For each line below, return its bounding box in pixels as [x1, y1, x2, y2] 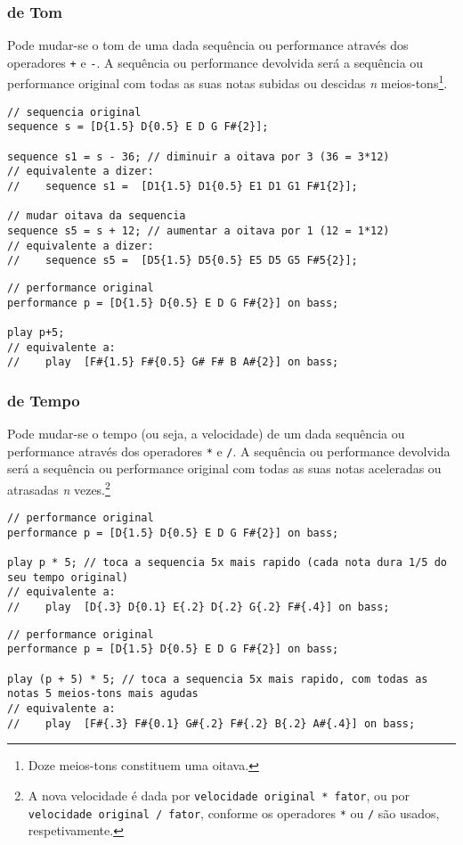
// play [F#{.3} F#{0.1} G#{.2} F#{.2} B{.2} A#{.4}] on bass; [7, 717, 416, 730]
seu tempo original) [7, 570, 129, 584]
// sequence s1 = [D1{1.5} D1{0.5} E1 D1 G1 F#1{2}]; [7, 180, 358, 193]
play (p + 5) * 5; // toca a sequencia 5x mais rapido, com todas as [7, 672, 428, 685]
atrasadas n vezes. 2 [7, 477, 110, 498]
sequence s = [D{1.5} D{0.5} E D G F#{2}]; [7, 120, 269, 134]
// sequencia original [7, 105, 142, 119]
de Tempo [7, 389, 80, 411]
